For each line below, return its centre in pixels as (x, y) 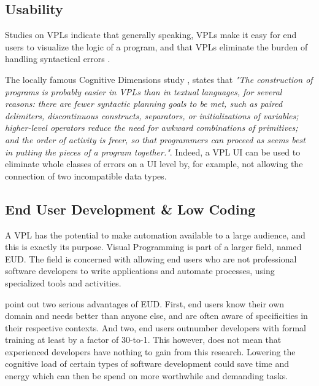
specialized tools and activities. (63, 282)
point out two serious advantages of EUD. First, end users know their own (145, 303)
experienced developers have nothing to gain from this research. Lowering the (150, 351)
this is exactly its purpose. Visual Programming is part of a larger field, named (153, 247)
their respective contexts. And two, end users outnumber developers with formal (156, 327)
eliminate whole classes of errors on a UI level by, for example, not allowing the (154, 164)
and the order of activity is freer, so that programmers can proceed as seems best (155, 139)
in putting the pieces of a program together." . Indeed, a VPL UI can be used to (153, 152)
